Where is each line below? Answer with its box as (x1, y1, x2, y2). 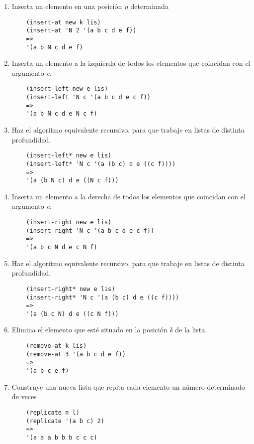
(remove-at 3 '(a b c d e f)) (26, 350, 126, 358)
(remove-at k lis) (26, 342, 87, 350)
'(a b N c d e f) (26, 43, 83, 51)
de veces (11, 391, 37, 402)
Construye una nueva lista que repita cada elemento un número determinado (11, 381, 245, 392)
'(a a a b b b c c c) (26, 434, 97, 441)
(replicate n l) (26, 409, 80, 416)
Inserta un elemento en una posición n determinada (11, 1, 169, 11)
